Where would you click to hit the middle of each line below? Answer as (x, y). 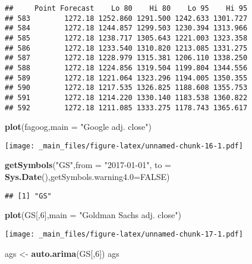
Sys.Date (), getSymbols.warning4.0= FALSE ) (87, 177)
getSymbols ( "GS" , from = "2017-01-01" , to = (88, 165)
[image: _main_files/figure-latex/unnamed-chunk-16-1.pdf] (124, 146)
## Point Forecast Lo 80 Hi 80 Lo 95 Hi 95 (126, 8)
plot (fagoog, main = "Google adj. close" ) (78, 127)
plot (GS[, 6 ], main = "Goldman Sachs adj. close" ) (93, 215)
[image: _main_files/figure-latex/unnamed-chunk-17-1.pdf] (124, 234)
